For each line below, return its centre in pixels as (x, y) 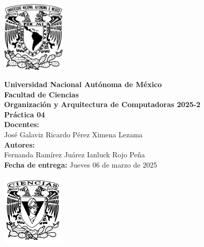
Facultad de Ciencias (42, 94)
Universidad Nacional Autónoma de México (83, 84)
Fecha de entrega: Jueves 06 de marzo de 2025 (81, 164)
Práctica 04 (25, 114)
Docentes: (22, 124)
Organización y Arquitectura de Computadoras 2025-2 (102, 104)
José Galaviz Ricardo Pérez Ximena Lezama (74, 135)
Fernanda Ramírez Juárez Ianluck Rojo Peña (75, 155)
